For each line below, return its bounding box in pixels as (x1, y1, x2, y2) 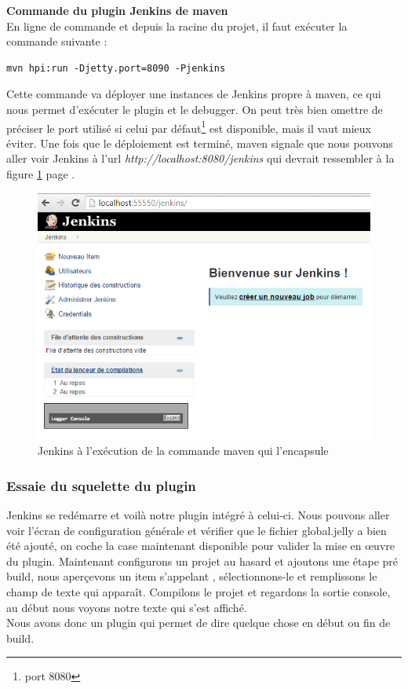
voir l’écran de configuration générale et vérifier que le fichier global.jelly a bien (6, 522, 387, 538)
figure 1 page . (6, 166, 75, 181)
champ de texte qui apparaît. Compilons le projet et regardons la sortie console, (6, 584, 391, 600)
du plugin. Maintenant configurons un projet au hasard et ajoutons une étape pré (6, 552, 399, 569)
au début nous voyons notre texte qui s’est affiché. (6, 599, 247, 615)
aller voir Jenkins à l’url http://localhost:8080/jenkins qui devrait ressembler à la (6, 150, 395, 167)
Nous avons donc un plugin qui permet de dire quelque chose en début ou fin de (6, 614, 391, 631)
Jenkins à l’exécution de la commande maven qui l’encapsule (38, 442, 329, 459)
